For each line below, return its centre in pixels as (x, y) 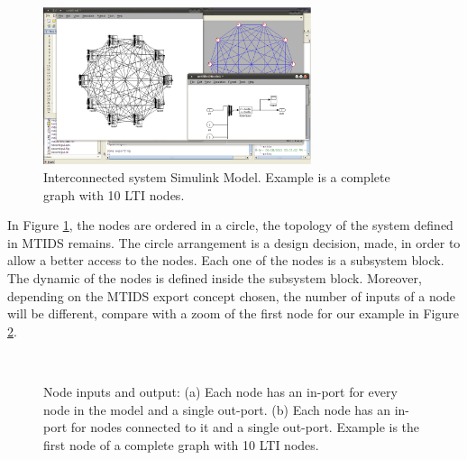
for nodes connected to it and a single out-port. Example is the (245, 427)
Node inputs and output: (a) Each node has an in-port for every (220, 391)
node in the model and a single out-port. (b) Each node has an (217, 409)
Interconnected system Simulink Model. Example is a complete (217, 177)
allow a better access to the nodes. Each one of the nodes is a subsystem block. (226, 260)
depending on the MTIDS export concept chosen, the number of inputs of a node (232, 295)
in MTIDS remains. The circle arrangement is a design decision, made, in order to (234, 242)
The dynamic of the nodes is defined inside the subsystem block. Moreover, (215, 278)
